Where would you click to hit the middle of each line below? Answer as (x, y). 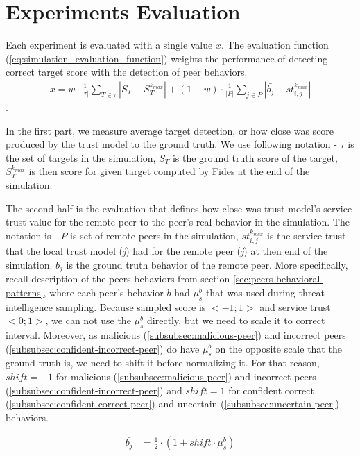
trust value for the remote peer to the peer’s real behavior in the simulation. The (178, 222)
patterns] (25, 292)
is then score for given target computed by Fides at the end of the (169, 171)
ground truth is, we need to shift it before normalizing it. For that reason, (163, 363)
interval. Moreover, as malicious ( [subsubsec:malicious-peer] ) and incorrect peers (176, 334)
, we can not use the (88, 320)
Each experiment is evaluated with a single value (109, 45)
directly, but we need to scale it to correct (236, 320)
